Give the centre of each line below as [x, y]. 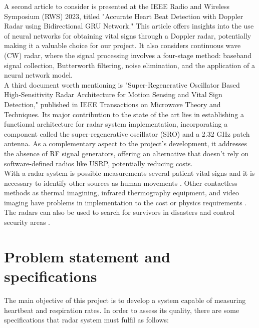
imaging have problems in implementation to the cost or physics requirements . [125, 202]
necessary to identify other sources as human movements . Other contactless [121, 183]
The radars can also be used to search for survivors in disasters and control [119, 212]
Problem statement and [87, 256]
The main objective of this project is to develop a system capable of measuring [125, 300]
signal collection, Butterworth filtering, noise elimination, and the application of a [130, 65]
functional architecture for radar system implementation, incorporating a [116, 124]
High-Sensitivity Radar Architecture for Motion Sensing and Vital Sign [113, 94]
